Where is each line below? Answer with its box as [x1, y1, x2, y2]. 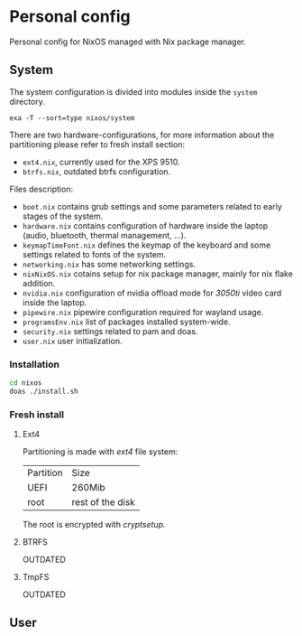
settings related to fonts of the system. [22, 248, 167, 259]
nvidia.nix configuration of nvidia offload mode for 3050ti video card [22, 287, 282, 298]
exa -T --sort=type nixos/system [9, 113, 135, 123]
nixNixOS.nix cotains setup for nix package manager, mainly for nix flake [22, 268, 293, 279]
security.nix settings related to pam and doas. [22, 325, 198, 336]
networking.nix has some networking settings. [22, 258, 197, 269]
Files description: [9, 183, 74, 194]
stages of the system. [22, 210, 104, 221]
